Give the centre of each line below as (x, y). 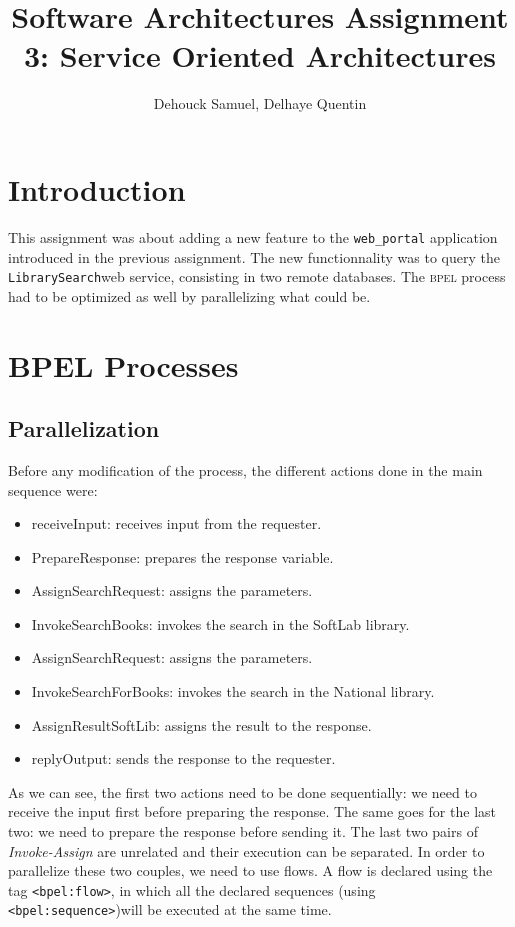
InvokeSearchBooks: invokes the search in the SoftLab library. (220, 623)
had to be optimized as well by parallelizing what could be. (189, 295)
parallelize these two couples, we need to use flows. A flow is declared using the (250, 870)
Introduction (97, 188)
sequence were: (53, 489)
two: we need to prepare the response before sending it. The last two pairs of (243, 831)
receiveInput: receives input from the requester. (176, 523)
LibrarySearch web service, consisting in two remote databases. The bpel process (257, 276)
